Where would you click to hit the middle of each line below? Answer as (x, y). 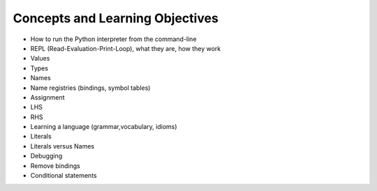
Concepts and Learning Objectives (116, 18)
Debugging (46, 156)
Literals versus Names (62, 146)
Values (40, 59)
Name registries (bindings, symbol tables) (90, 88)
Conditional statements (64, 176)
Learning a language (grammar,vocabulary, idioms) (104, 127)
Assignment (47, 97)
